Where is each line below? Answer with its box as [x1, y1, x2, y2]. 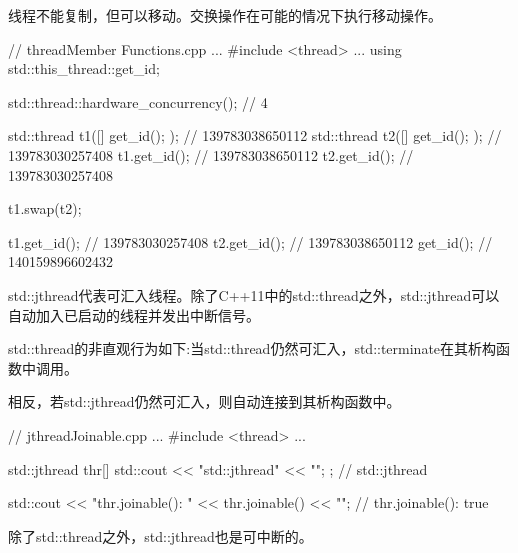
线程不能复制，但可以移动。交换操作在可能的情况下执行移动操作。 [8, 5, 442, 25]
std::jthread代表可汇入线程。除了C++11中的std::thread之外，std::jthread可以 [8, 284, 500, 305]
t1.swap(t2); [8, 198, 82, 219]
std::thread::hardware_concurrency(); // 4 [8, 91, 268, 112]
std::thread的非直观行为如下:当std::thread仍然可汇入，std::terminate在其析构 [8, 338, 497, 359]
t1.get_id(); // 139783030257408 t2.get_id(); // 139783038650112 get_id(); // [8, 231, 493, 252]
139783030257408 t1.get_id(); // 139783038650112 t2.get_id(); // [8, 144, 414, 165]
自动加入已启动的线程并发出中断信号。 [8, 304, 260, 325]
